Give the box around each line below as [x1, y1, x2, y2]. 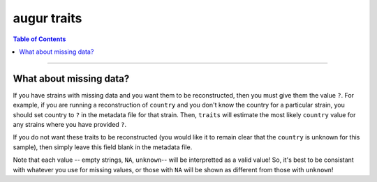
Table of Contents [13, 35, 66, 43]
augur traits [13, 10, 82, 26]
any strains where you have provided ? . [13, 121, 127, 129]
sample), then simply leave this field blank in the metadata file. [13, 143, 193, 151]
